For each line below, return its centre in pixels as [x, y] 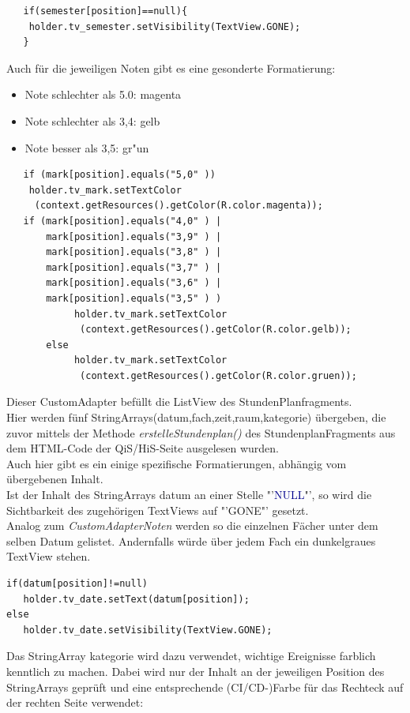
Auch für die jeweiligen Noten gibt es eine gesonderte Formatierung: [171, 68]
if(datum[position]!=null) [77, 584]
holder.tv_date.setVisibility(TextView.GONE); [148, 630]
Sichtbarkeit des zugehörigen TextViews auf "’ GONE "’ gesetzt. [158, 510]
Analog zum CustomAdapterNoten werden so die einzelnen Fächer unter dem [192, 525]
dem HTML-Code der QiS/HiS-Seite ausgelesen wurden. [143, 448]
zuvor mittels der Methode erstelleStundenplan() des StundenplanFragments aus [201, 432]
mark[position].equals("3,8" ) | [134, 252]
